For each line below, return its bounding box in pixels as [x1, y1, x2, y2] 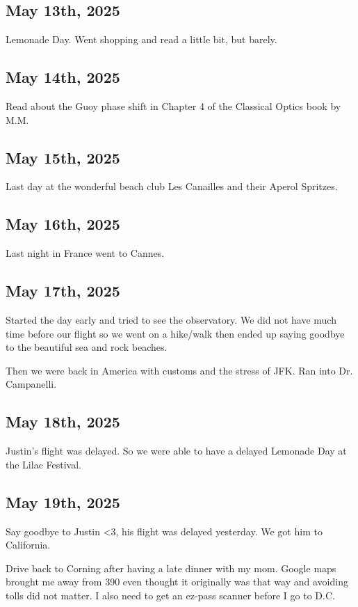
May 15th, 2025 [6, 146, 120, 168]
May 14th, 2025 [6, 66, 120, 88]
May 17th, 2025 [6, 280, 120, 301]
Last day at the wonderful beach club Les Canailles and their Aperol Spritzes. [6, 179, 338, 194]
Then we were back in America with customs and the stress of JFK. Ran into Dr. [6, 363, 353, 377]
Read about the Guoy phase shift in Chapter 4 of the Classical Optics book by [6, 99, 341, 113]
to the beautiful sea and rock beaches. [6, 340, 168, 354]
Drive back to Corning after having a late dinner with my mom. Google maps [6, 560, 336, 575]
